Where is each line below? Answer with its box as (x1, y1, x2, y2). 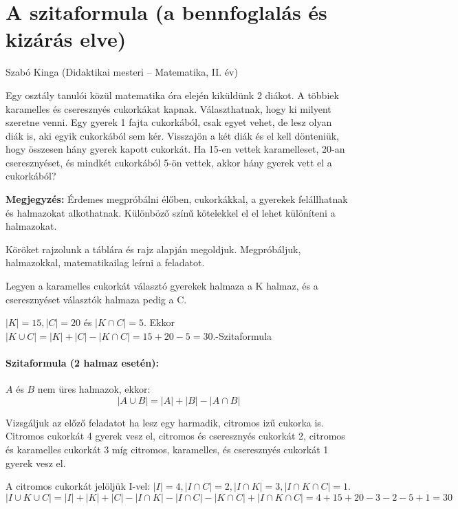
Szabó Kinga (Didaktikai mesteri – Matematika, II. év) (6, 65, 238, 79)
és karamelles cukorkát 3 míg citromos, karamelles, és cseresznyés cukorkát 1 (6, 442, 329, 456)
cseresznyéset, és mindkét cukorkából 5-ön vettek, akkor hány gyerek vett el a (6, 155, 332, 169)
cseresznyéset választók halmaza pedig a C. (6, 292, 187, 306)
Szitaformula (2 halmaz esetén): (6, 356, 159, 369)
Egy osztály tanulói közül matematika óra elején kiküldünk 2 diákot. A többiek (6, 87, 339, 102)
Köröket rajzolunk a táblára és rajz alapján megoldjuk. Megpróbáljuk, (6, 241, 301, 256)
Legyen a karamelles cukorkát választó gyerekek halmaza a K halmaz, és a (6, 279, 318, 293)
